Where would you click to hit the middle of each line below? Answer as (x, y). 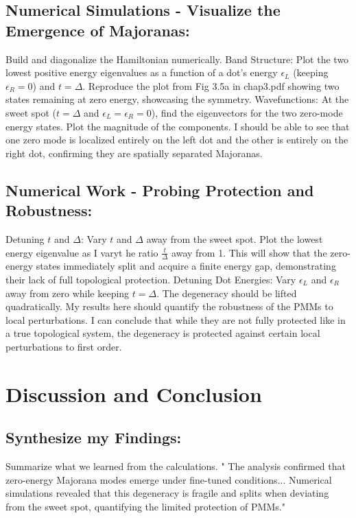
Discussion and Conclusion (134, 393)
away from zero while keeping (68, 293)
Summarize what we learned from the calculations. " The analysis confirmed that (176, 466)
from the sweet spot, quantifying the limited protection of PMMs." (145, 506)
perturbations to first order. (64, 346)
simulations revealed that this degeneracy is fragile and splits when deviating (167, 493)
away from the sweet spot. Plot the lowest (235, 238)
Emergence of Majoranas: (98, 30)
